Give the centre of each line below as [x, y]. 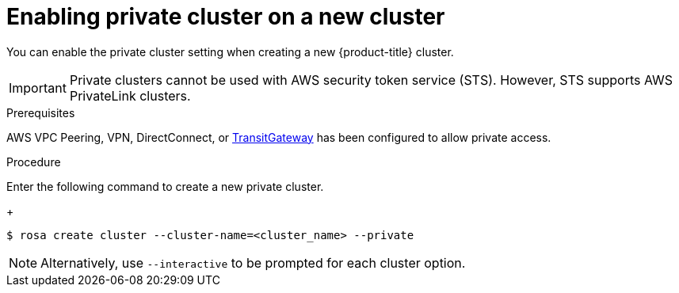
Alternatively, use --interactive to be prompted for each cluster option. [253, 263]
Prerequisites [41, 112]
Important [38, 88]
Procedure [34, 162]
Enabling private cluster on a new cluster [226, 17]
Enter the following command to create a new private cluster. [165, 186]
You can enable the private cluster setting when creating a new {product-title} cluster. [230, 51]
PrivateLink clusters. [130, 95]
